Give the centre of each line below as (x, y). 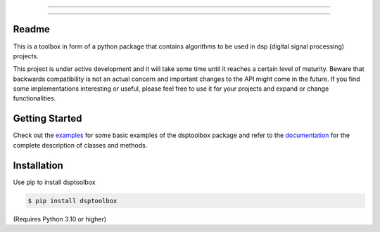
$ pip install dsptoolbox (72, 201)
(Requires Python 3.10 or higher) (60, 219)
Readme (32, 29)
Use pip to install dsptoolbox (54, 182)
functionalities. (34, 98)
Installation (38, 165)
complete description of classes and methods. (80, 145)
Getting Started (47, 118)
